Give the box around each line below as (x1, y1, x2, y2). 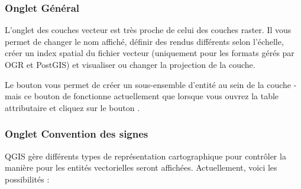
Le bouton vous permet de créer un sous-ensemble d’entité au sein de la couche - (5, 78, 297, 90)
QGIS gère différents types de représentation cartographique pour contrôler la (5, 149, 286, 162)
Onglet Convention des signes (5, 126, 148, 141)
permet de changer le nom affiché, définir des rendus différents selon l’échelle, (5, 35, 284, 47)
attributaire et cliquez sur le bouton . (5, 101, 140, 113)
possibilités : (5, 172, 50, 185)
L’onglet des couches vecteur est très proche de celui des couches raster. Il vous (5, 24, 292, 36)
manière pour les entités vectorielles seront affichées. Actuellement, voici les (5, 161, 277, 174)
